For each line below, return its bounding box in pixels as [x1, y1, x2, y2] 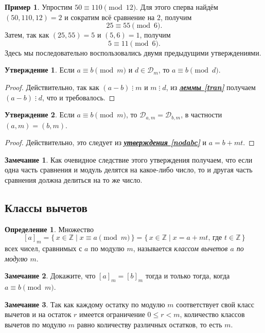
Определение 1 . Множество [5, 223, 94, 234]
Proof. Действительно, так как [5, 81, 99, 92]
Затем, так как [5, 29, 49, 40]
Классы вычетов [5, 199, 87, 215]
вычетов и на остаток [5, 309, 72, 320]
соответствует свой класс [176, 299, 255, 309]
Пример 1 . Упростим [5, 2, 73, 12]
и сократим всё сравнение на [64, 11, 155, 22]
